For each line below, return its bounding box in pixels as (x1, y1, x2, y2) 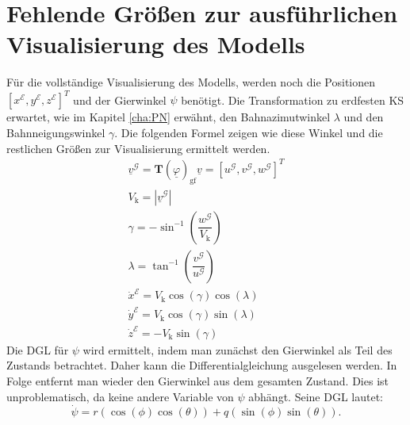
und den (343, 109, 384, 125)
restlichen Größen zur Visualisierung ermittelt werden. (6, 140, 270, 156)
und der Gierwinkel (73, 91, 167, 108)
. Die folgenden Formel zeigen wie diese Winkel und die (114, 124, 383, 140)
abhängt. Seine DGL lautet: (248, 388, 383, 404)
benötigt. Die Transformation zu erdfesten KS (181, 91, 404, 108)
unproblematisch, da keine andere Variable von (6, 388, 234, 404)
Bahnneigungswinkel (6, 124, 105, 140)
